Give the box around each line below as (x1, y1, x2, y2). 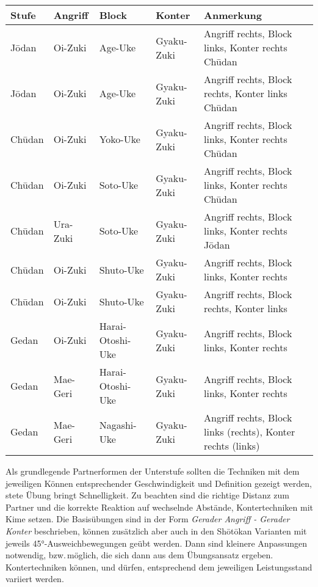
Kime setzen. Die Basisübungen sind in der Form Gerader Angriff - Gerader (5, 512, 290, 525)
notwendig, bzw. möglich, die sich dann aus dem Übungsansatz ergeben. (5, 549, 273, 561)
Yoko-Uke (99, 132, 140, 146)
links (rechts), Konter (204, 425, 295, 439)
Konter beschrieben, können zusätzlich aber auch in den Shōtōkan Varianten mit (5, 524, 307, 537)
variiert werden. (5, 572, 64, 585)
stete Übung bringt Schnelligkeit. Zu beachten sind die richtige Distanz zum (5, 489, 289, 501)
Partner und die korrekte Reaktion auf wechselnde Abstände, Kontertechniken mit (5, 500, 313, 513)
